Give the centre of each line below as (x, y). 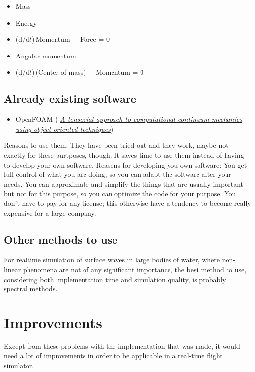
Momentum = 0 (120, 72)
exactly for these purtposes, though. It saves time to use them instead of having (124, 155)
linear (13, 269)
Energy (26, 22)
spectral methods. (31, 289)
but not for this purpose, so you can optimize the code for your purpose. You (120, 193)
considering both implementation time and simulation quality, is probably (115, 279)
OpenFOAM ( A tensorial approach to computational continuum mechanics (129, 119)
